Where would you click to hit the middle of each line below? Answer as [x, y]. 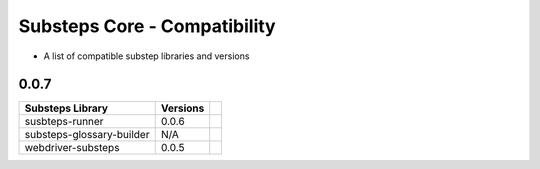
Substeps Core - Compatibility [147, 26]
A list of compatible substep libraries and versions [146, 56]
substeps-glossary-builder [87, 135]
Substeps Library [66, 108]
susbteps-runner [64, 122]
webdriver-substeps [72, 148]
